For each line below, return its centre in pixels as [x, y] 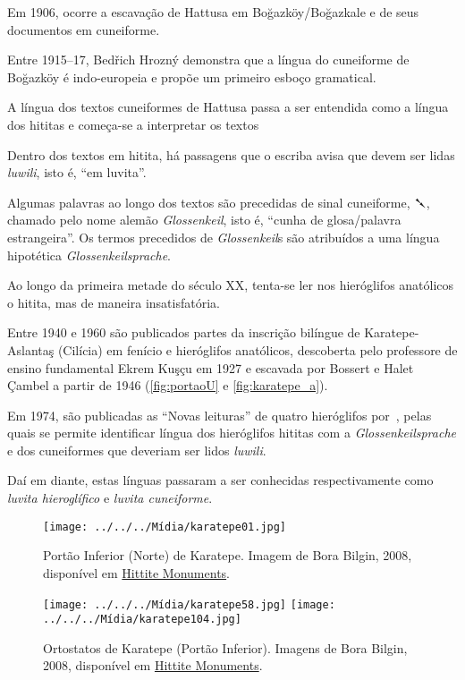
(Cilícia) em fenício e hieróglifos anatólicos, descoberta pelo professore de [258, 349]
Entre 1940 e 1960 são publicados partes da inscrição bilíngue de [184, 332]
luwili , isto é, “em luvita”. [77, 172]
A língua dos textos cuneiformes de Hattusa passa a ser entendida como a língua [228, 107]
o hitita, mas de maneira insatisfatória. [114, 302]
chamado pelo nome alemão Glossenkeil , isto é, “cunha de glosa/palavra [204, 220]
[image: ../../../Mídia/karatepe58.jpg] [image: [189, 604]
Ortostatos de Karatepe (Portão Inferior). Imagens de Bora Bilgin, [225, 647]
